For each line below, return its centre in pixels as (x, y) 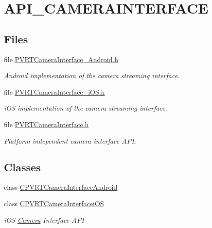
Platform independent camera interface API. (70, 140)
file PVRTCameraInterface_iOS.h (54, 91)
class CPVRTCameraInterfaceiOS (54, 203)
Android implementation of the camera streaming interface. (92, 75)
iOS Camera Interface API (44, 220)
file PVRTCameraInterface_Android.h (61, 59)
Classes (22, 167)
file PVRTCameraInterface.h (46, 124)
